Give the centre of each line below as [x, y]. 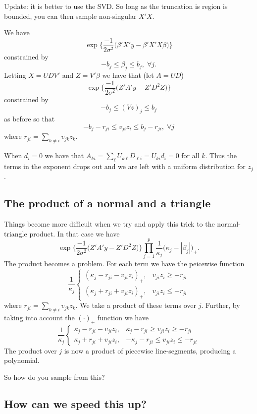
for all [190, 155]
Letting [15, 75]
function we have [123, 318]
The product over [30, 350]
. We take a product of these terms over [136, 305]
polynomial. [22, 360]
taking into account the [39, 318]
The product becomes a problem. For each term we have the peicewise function [124, 264]
